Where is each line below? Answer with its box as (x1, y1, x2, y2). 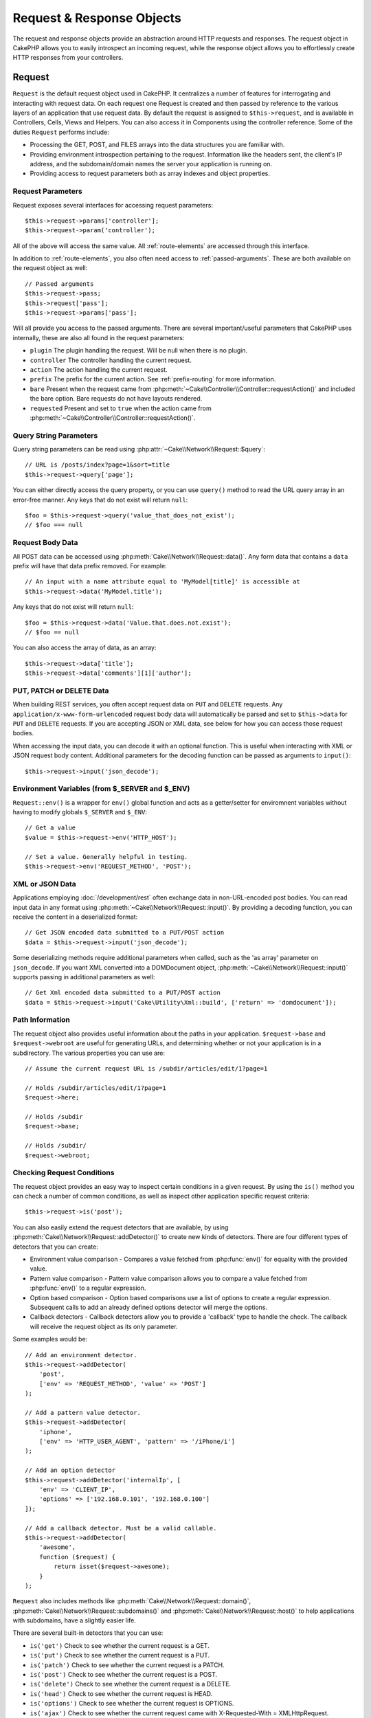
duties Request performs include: (12, 128, 109, 136)
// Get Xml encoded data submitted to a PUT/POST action (25, 989, 221, 996)
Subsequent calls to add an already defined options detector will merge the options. (30, 1303, 268, 1311)
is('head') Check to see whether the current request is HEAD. (30, 1689, 213, 1697)
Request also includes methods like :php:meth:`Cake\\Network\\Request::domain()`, (12, 1597, 251, 1605)
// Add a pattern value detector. (25, 1409, 141, 1416)
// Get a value (25, 824, 76, 832)
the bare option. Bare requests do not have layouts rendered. (30, 394, 203, 403)
